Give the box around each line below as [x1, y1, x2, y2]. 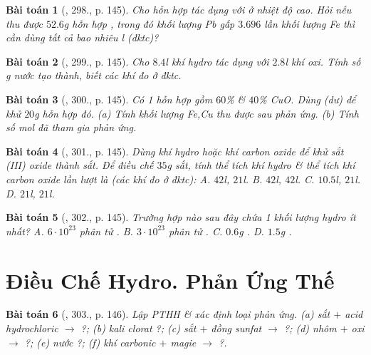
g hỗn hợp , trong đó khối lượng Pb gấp [63, 16, 235, 31]
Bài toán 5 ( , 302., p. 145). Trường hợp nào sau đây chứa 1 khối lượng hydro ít [6, 210, 356, 225]
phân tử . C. [169, 223, 223, 238]
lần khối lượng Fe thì [264, 16, 355, 31]
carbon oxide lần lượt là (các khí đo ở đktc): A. [6, 171, 211, 186]
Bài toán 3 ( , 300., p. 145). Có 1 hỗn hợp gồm [6, 91, 213, 106]
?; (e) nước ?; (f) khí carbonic [24, 334, 156, 349]
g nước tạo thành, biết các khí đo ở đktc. [6, 68, 182, 83]
